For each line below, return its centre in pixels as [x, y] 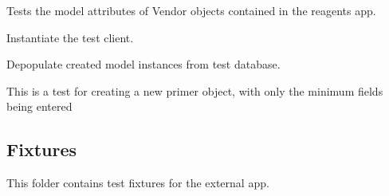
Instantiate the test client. [70, 37]
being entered [39, 106]
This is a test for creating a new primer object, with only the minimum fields [195, 90]
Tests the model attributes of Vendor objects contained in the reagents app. [191, 10]
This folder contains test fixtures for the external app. [138, 183]
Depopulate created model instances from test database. [143, 64]
